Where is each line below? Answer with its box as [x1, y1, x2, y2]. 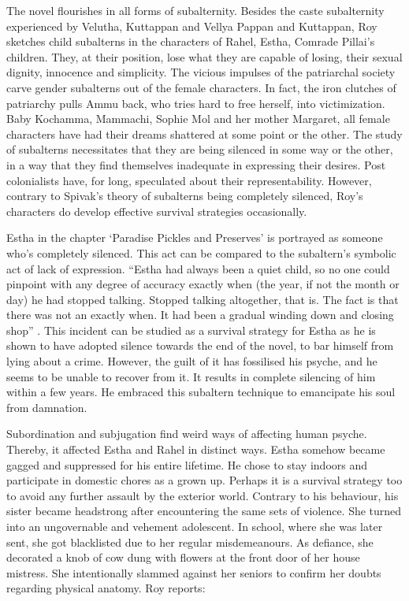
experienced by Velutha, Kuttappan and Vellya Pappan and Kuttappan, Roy [6, 17, 377, 34]
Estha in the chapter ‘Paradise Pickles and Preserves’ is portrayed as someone [6, 229, 383, 246]
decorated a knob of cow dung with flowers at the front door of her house [6, 549, 360, 566]
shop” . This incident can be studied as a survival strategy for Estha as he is [6, 321, 376, 338]
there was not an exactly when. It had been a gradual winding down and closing [6, 306, 394, 323]
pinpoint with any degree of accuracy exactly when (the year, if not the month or [6, 276, 400, 292]
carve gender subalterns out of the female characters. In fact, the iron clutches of [6, 79, 396, 95]
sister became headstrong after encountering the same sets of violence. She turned [6, 503, 402, 519]
